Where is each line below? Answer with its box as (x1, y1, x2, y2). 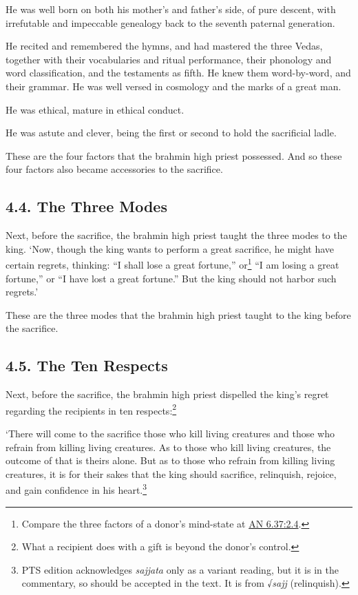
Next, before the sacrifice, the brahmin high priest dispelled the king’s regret (6, 387, 329, 401)
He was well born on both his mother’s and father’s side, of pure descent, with (6, 2, 336, 16)
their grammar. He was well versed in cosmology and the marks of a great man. (6, 79, 341, 93)
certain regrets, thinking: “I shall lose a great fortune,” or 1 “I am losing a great (6, 255, 339, 271)
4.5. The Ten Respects (6, 355, 168, 376)
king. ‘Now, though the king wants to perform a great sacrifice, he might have (6, 241, 335, 255)
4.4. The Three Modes (6, 196, 167, 217)
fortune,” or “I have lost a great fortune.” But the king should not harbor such (6, 271, 337, 285)
